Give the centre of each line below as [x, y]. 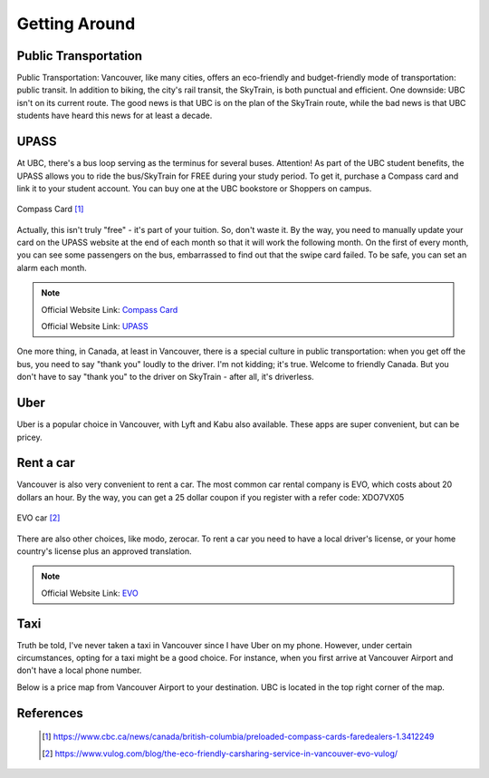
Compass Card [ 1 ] [50, 209]
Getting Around [76, 24]
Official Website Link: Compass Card [110, 309]
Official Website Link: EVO [90, 593]
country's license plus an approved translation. [104, 551]
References [50, 713]
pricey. [29, 437]
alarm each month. [52, 267]
